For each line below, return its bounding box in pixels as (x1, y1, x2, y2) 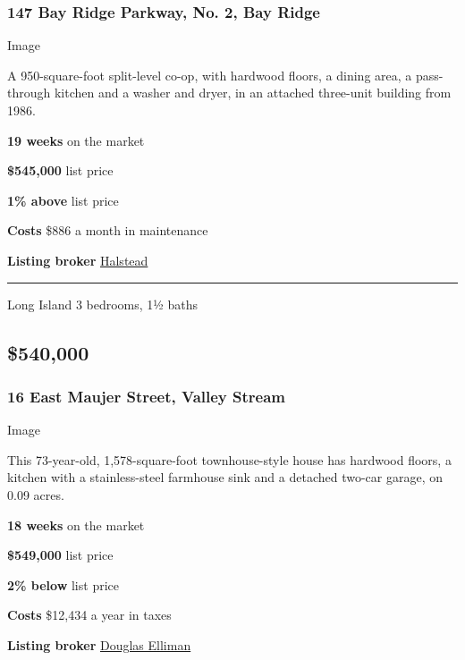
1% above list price (7, 190, 119, 209)
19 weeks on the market (7, 131, 145, 149)
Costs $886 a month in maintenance (7, 221, 208, 240)
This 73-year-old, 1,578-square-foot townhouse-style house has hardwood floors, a (7, 450, 452, 469)
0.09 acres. (7, 485, 64, 503)
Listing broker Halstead (7, 250, 148, 269)
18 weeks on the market (7, 515, 145, 534)
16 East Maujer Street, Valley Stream (7, 385, 286, 407)
